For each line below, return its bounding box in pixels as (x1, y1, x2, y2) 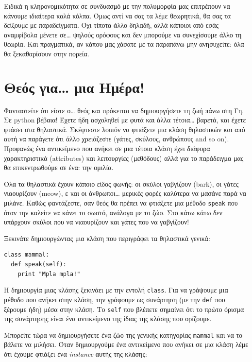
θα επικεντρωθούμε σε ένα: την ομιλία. (4, 162, 114, 172)
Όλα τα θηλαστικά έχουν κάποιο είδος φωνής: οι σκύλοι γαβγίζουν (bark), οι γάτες (4, 178, 239, 189)
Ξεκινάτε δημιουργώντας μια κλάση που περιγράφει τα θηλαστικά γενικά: (4, 233, 210, 243)
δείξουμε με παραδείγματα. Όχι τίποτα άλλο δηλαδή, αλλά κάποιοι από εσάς (4, 20, 219, 30)
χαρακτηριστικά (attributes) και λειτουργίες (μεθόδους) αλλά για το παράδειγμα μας (4, 153, 244, 163)
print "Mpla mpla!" (17, 270, 81, 277)
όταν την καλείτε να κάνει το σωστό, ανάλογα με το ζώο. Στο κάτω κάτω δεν (4, 207, 222, 217)
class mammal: (4, 251, 50, 259)
